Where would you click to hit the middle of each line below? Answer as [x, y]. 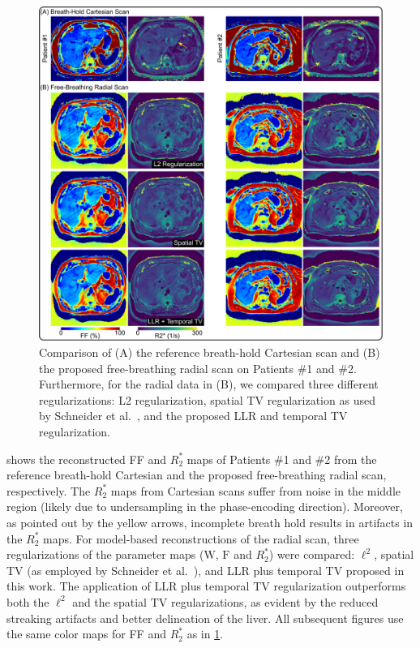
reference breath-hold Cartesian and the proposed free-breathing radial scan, [197, 475]
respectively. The [49, 490]
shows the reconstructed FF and [87, 459]
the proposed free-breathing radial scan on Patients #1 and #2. [198, 368]
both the [28, 601]
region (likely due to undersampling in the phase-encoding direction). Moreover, [205, 506]
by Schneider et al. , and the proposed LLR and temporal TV [193, 416]
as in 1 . [205, 634]
